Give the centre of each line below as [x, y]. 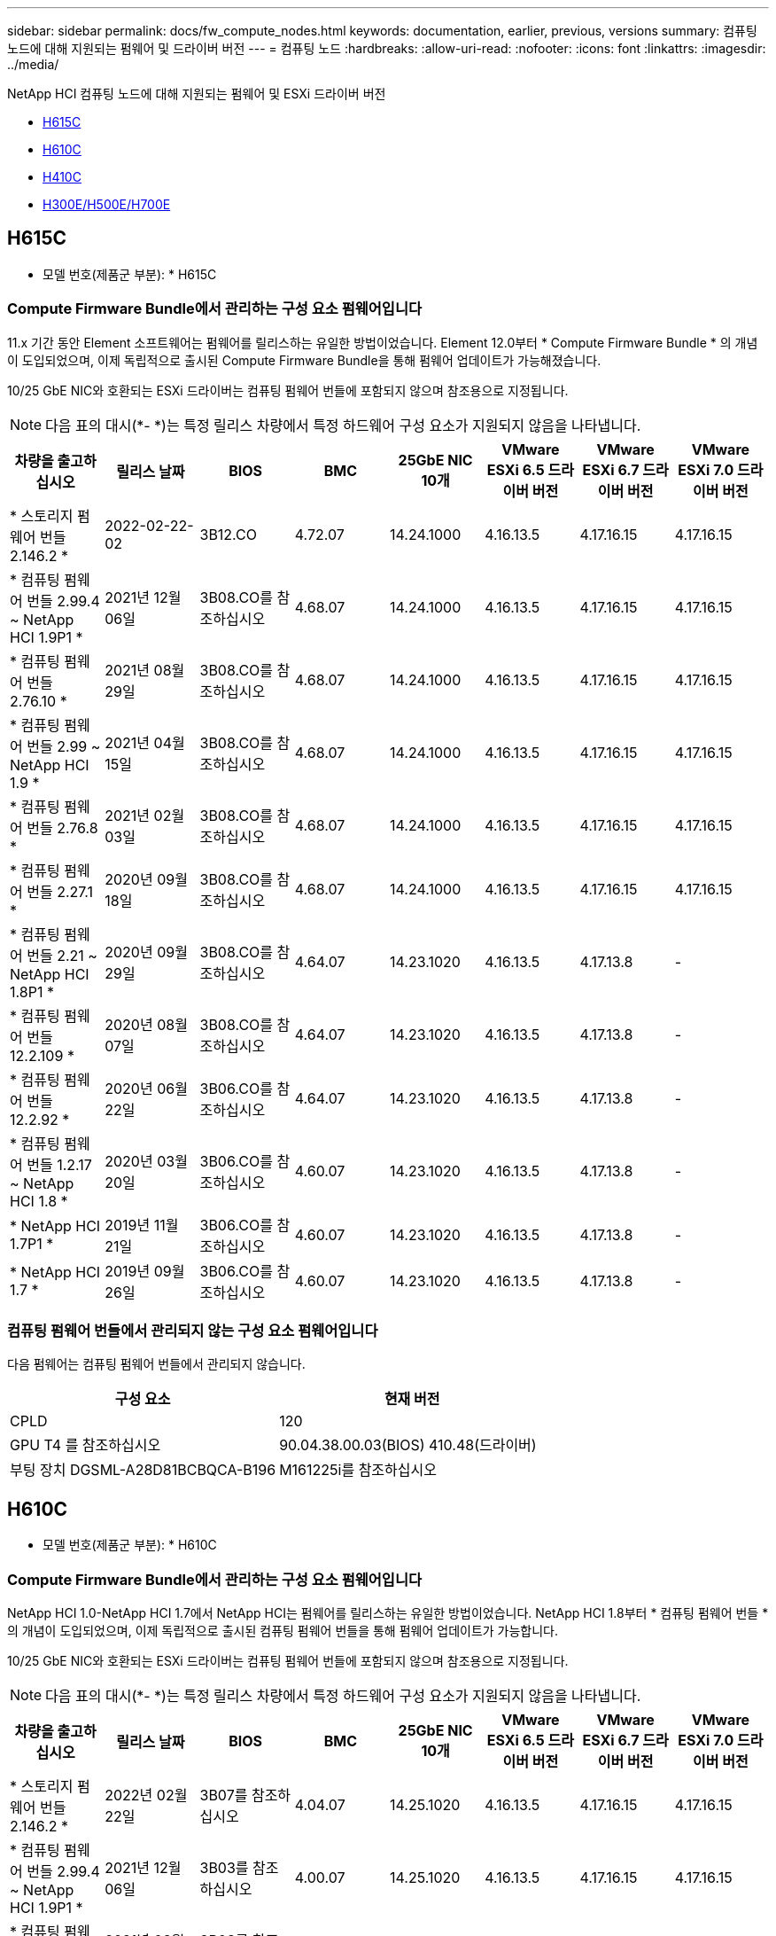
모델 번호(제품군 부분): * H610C [130, 1545]
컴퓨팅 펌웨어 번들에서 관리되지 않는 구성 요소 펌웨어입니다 [193, 1330]
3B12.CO [228, 534]
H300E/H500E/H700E [107, 204]
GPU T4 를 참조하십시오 [85, 1445]
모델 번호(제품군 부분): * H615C [130, 274]
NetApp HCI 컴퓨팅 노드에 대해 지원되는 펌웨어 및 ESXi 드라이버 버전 [197, 94]
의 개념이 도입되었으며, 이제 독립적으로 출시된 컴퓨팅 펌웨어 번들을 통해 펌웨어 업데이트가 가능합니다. [283, 1630]
